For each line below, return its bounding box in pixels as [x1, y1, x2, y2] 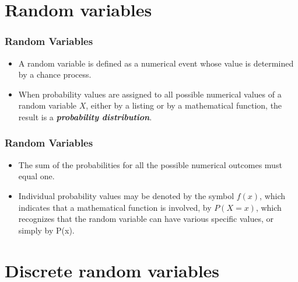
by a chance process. [18, 68, 92, 81]
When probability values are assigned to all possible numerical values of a [18, 88, 282, 100]
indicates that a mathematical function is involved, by [18, 201, 212, 213]
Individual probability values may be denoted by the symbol [18, 189, 234, 201]
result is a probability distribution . [18, 110, 152, 123]
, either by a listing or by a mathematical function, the [86, 99, 282, 112]
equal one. [18, 170, 55, 182]
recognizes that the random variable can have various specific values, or [18, 213, 274, 225]
